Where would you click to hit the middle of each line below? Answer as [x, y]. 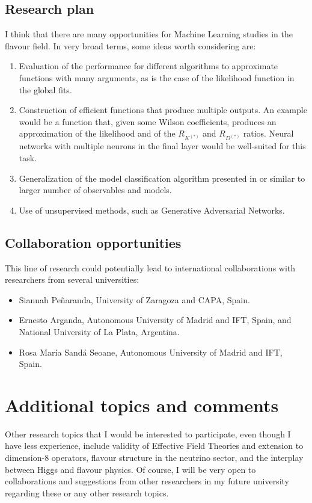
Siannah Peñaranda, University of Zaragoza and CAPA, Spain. [134, 299]
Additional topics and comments [142, 405]
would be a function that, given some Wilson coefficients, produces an [148, 121]
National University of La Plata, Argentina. [99, 331]
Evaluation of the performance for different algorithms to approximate [148, 66]
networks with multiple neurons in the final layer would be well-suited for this [162, 146]
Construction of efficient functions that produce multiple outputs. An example [163, 110]
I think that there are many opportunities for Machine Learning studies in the [149, 34]
